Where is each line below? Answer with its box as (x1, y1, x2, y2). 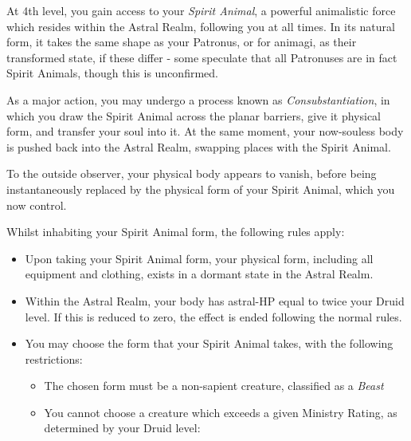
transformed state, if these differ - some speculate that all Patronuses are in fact (6, 49, 397, 65)
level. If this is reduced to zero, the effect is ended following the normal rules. (25, 308, 402, 325)
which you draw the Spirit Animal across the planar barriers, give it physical (6, 107, 381, 124)
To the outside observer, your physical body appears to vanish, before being (6, 165, 377, 182)
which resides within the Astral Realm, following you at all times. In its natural (6, 18, 395, 34)
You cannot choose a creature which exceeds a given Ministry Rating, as (44, 404, 397, 420)
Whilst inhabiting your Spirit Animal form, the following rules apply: (6, 223, 345, 240)
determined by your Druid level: (44, 419, 201, 436)
